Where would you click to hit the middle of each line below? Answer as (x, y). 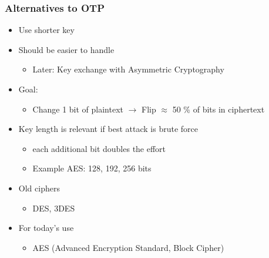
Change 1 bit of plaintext (78, 109)
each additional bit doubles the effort (99, 148)
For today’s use (46, 228)
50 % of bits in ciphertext (218, 109)
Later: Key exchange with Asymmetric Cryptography (128, 69)
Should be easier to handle (66, 49)
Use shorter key (46, 30)
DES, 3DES (54, 208)
